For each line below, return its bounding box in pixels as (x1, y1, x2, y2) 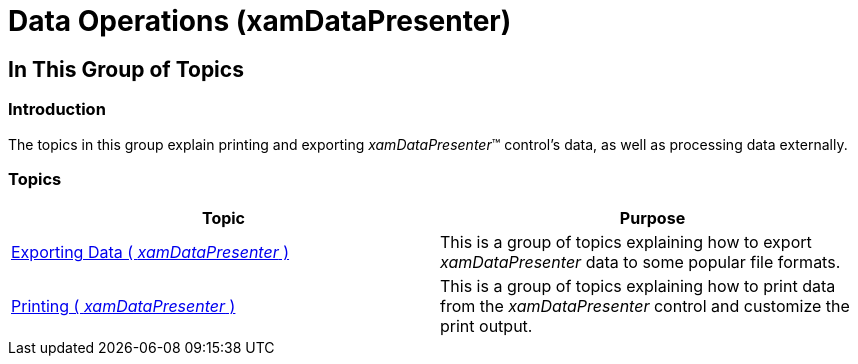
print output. (440, 316, 533, 337)
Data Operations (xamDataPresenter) (8, 4, 512, 38)
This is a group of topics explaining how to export (440, 232, 812, 253)
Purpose (619, 208, 686, 229)
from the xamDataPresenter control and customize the (440, 296, 850, 317)
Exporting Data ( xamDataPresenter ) (11, 242, 290, 263)
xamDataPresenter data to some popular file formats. (440, 252, 841, 273)
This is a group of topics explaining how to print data (440, 276, 836, 297)
